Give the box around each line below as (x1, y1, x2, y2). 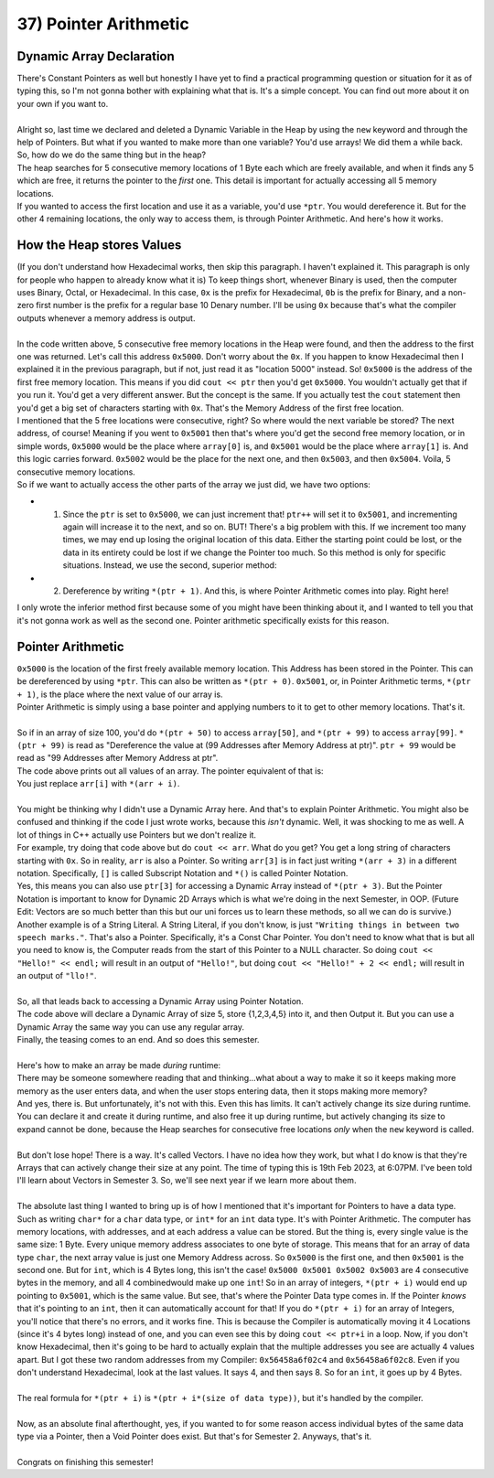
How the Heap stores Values (16, 238, 182, 253)
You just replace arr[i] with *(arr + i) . (16, 778, 180, 789)
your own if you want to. (16, 98, 109, 109)
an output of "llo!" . (16, 970, 97, 981)
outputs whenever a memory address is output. (16, 312, 196, 324)
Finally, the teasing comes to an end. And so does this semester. (16, 1034, 260, 1045)
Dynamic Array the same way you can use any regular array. (16, 1021, 245, 1033)
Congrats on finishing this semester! (16, 1456, 154, 1467)
